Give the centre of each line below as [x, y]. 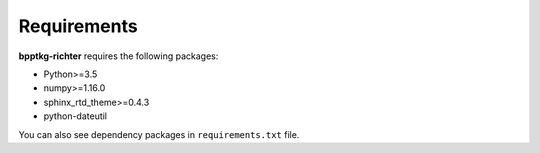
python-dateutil [75, 116]
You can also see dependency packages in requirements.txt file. [159, 134]
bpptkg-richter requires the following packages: [118, 56]
